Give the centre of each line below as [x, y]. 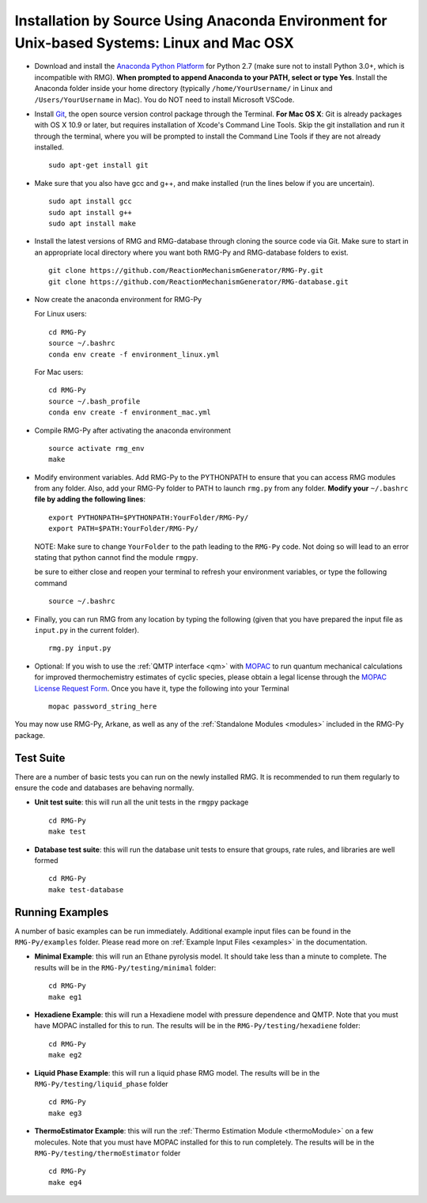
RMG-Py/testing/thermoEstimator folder [108, 1153]
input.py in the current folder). [87, 630]
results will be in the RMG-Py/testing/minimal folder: [125, 967]
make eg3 [65, 1113]
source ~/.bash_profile [94, 401]
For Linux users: [60, 314]
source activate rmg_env [96, 448]
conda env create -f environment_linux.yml [134, 354]
